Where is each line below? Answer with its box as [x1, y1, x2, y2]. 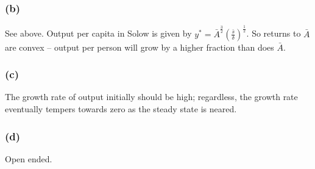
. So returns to [246, 27, 301, 40]
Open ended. [5, 152, 52, 165]
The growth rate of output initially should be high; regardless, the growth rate [5, 90, 298, 103]
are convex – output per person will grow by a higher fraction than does [5, 40, 274, 53]
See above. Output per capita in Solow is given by [5, 27, 192, 40]
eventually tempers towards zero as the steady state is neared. [5, 102, 237, 115]
